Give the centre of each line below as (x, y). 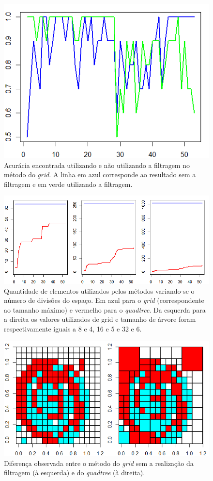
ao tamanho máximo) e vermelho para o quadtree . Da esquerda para (105, 309)
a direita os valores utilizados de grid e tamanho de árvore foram (100, 319)
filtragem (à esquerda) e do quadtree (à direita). (75, 473)
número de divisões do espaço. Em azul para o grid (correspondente (104, 300)
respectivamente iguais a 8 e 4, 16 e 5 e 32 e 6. (73, 329)
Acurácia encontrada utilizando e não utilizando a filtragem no (97, 165)
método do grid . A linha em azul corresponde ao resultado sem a (100, 174)
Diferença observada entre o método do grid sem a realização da (99, 463)
